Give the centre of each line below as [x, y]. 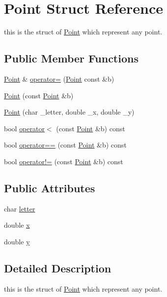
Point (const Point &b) [39, 95]
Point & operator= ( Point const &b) [59, 78]
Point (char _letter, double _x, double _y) [69, 112]
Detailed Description [58, 268]
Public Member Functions [71, 58]
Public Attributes [50, 188]
